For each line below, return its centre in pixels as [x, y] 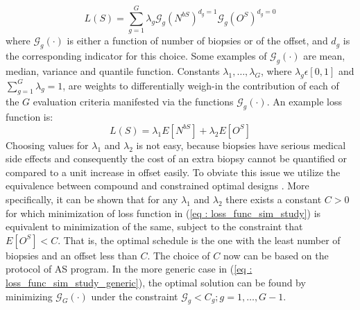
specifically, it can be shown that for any [92, 199]
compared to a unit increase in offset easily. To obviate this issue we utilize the [173, 172]
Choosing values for [47, 145]
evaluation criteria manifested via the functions [133, 102]
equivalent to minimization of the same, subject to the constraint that [154, 226]
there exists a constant [274, 199]
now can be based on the [276, 255]
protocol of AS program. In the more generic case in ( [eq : [129, 269]
